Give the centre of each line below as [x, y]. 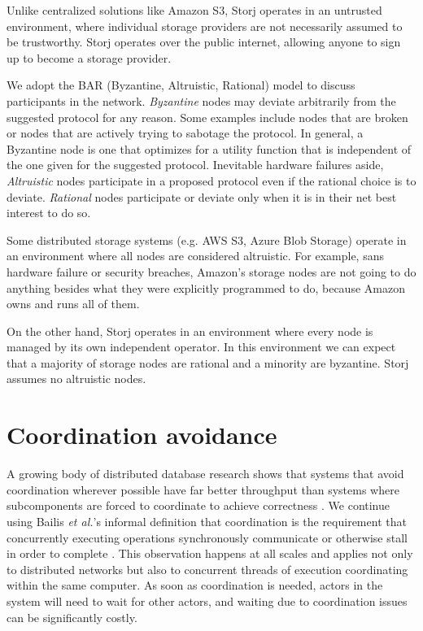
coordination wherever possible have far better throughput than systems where [203, 489]
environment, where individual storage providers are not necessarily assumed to [205, 26]
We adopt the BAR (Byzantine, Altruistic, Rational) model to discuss [181, 85]
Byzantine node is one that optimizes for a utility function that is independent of [209, 148]
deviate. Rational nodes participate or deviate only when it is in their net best [202, 196]
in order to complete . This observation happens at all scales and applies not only [210, 553]
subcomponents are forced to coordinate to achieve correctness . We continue [198, 505]
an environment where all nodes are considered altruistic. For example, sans [195, 256]
